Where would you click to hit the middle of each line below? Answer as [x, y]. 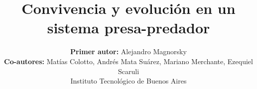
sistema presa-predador [128, 28]
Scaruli [128, 71]
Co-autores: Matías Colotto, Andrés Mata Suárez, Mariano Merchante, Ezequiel [128, 61]
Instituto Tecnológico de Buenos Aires [128, 81]
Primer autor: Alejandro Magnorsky [128, 51]
